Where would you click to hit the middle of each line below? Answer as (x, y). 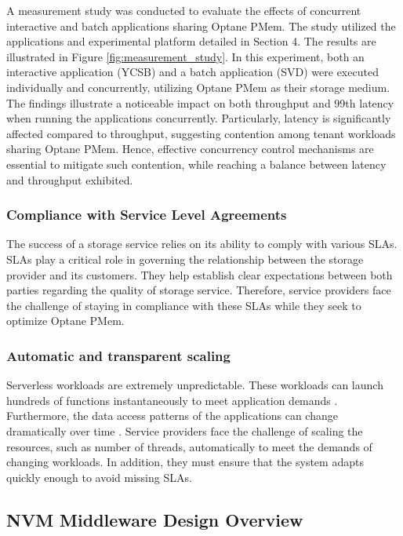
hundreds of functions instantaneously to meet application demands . (172, 400)
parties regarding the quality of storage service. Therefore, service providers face (199, 290)
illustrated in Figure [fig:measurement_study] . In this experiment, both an (185, 56)
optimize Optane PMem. (65, 321)
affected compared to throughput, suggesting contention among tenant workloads (201, 133)
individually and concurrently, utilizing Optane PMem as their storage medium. (198, 87)
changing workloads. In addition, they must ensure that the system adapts (185, 462)
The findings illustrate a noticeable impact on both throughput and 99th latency (200, 102)
